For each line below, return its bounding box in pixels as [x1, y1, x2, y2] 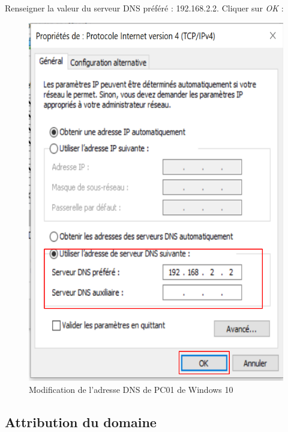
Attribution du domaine [5, 412, 157, 431]
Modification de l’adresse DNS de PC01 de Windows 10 [29, 383, 233, 395]
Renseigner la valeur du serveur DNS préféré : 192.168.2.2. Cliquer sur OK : [5, 2, 284, 14]
